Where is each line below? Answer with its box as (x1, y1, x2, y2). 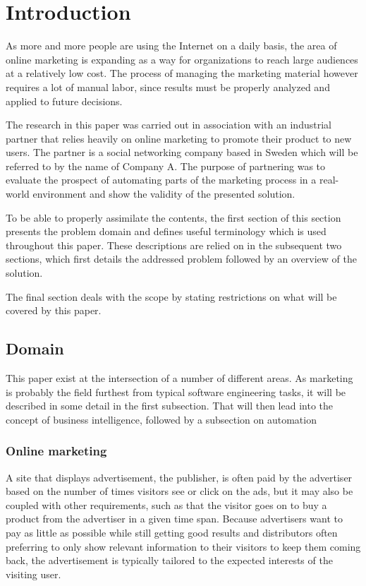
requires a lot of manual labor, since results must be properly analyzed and (6, 79, 330, 94)
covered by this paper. (6, 303, 102, 318)
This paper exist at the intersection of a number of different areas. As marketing (6, 371, 353, 385)
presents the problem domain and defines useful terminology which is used (6, 224, 327, 239)
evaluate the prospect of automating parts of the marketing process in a (6, 172, 317, 187)
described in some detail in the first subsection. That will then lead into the (6, 398, 334, 413)
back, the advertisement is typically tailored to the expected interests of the (6, 553, 333, 568)
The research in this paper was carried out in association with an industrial (6, 117, 331, 132)
